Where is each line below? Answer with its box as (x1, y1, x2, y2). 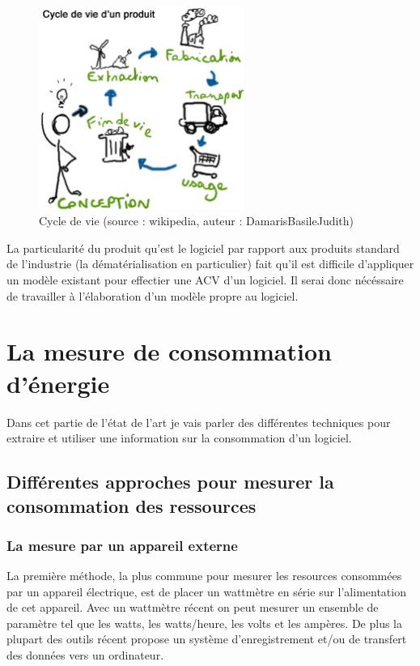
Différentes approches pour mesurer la (6, 469, 334, 494)
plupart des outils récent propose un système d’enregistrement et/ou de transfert (6, 630, 407, 647)
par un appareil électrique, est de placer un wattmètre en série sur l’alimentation (6, 583, 406, 600)
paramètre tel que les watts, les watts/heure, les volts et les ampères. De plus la (6, 614, 402, 631)
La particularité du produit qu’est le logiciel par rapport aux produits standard (6, 239, 400, 256)
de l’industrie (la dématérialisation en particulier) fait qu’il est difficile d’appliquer (6, 255, 414, 272)
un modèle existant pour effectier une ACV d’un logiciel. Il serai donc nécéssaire (6, 271, 404, 288)
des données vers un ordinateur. (6, 647, 164, 664)
